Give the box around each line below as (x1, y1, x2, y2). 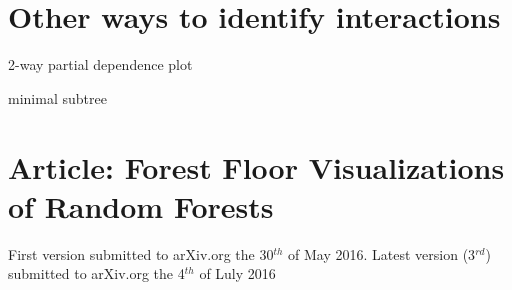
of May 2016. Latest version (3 (288, 243, 476, 264)
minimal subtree (8, 87, 107, 108)
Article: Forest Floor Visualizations (8, 146, 505, 187)
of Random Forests (8, 185, 274, 226)
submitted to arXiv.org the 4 (8, 263, 185, 284)
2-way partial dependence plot (8, 54, 193, 75)
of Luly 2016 (199, 263, 276, 284)
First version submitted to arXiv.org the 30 (8, 243, 274, 264)
